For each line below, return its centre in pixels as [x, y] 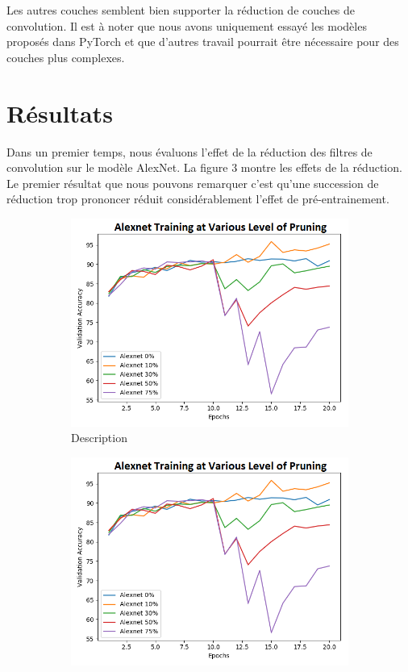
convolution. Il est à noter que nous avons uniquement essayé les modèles [187, 25]
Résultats [60, 113]
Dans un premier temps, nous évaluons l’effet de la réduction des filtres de [189, 151]
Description [99, 438]
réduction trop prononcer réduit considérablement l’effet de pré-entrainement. [198, 199]
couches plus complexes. [66, 57]
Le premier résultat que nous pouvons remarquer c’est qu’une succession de [193, 183]
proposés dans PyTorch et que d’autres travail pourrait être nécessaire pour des [203, 42]
